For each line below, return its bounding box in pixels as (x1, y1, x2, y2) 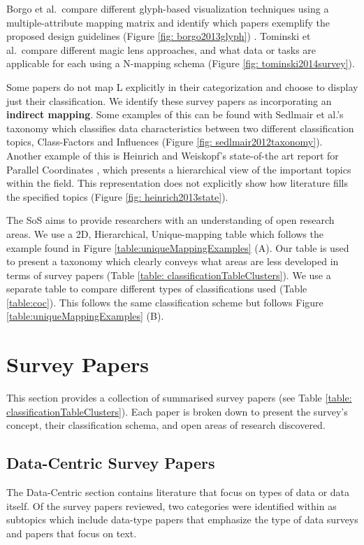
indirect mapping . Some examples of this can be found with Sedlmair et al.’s (6, 107, 344, 122)
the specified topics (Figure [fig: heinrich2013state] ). (6, 189, 228, 204)
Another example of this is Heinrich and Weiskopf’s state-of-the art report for (6, 148, 339, 162)
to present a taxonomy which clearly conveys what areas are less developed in (6, 254, 339, 269)
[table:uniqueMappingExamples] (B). (6, 309, 164, 323)
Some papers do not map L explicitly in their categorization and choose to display (6, 79, 358, 94)
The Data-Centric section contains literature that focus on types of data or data (6, 485, 350, 500)
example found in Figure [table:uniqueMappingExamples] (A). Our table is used (6, 240, 349, 255)
